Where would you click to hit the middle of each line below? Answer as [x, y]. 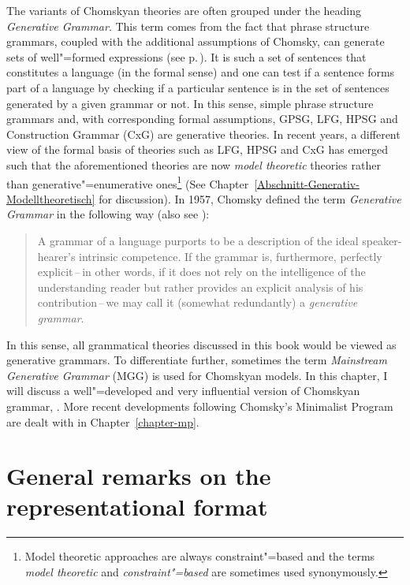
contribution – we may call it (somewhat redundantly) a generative [198, 302]
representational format [137, 507]
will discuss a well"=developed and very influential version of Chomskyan [183, 391]
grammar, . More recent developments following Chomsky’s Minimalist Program [200, 406]
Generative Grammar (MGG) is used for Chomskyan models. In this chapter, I [197, 375]
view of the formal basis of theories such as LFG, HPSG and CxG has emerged [198, 149]
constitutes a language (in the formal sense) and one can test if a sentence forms [201, 72]
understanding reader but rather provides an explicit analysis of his [200, 287]
